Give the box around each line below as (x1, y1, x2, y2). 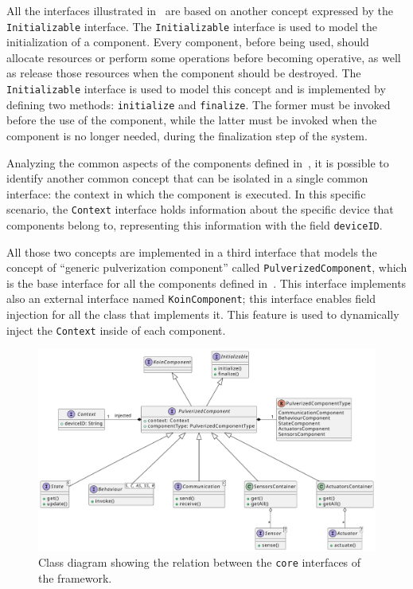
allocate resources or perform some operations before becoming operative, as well (6, 49, 401, 65)
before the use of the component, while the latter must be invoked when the (6, 112, 377, 128)
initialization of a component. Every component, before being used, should (6, 33, 369, 50)
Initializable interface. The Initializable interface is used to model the (6, 18, 377, 34)
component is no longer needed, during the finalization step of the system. (6, 127, 368, 143)
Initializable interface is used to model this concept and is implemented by (6, 80, 386, 97)
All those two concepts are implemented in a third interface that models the (6, 243, 377, 260)
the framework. (38, 570, 112, 587)
